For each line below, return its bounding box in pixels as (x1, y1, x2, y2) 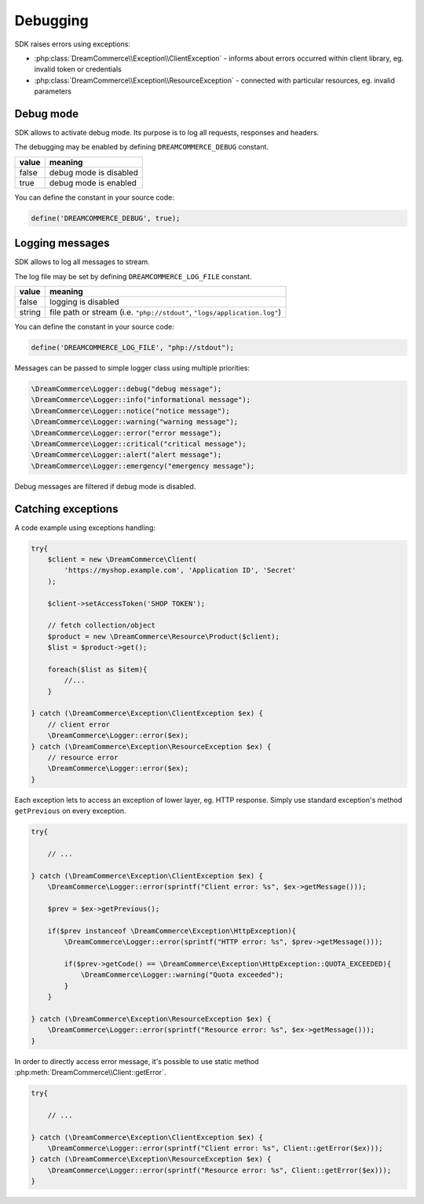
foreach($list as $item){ (47, 665, 148, 674)
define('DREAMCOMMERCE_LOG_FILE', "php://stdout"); (31, 343, 235, 352)
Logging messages (14, 237, 110, 250)
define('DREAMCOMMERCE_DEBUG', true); (31, 213, 181, 223)
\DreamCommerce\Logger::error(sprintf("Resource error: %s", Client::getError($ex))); (47, 1165, 392, 1175)
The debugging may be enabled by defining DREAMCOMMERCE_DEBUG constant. (14, 142, 269, 152)
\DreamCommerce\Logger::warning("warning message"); (31, 418, 239, 426)
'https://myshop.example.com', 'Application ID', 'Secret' (64, 566, 297, 575)
